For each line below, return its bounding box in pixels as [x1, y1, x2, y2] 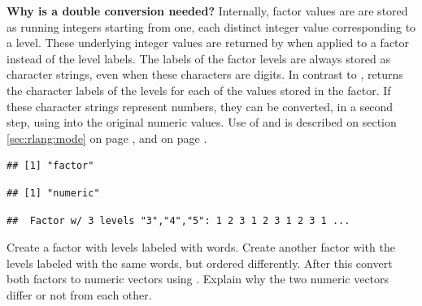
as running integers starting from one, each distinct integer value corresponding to [7, 18, 416, 35]
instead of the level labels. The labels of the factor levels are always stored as [7, 50, 390, 67]
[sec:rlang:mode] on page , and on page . [7, 129, 207, 146]
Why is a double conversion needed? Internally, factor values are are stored [7, 2, 408, 19]
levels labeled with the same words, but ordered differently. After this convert [7, 254, 393, 271]
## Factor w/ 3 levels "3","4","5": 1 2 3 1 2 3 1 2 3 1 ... [7, 214, 350, 226]
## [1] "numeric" [7, 187, 100, 199]
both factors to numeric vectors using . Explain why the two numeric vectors [7, 270, 389, 287]
